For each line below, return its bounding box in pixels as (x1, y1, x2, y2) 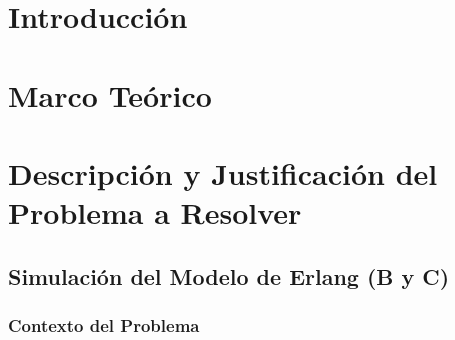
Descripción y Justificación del (8, 152, 438, 193)
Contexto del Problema (8, 313, 200, 338)
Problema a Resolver (8, 192, 302, 233)
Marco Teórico (8, 74, 212, 115)
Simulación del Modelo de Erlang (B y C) (8, 260, 450, 291)
